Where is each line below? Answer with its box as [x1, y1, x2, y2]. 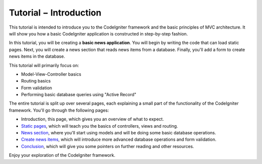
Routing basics [21, 78, 51, 84]
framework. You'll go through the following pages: [9, 107, 109, 113]
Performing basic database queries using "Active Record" [21, 92, 137, 98]
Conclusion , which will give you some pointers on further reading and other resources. [21, 143, 194, 149]
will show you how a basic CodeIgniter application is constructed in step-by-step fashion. [9, 31, 188, 36]
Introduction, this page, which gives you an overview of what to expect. [21, 116, 164, 122]
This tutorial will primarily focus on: [9, 62, 80, 68]
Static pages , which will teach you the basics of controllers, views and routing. [21, 123, 178, 129]
